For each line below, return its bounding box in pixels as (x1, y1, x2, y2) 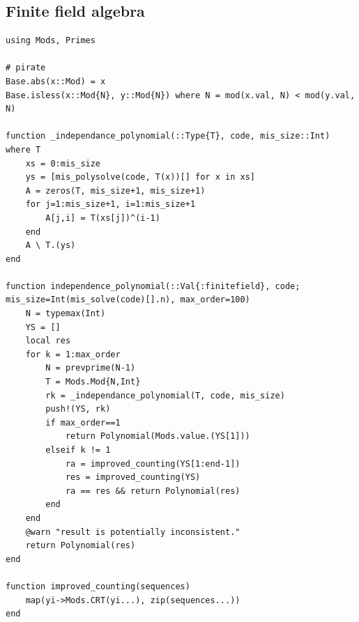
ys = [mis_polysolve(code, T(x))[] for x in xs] (25, 172, 255, 182)
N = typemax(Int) (25, 309, 106, 319)
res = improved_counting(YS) (65, 472, 201, 483)
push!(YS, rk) (45, 404, 111, 414)
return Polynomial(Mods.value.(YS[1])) (65, 431, 250, 442)
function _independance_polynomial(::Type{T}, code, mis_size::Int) (6, 131, 330, 141)
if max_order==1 (45, 417, 121, 428)
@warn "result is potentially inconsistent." (25, 527, 240, 537)
